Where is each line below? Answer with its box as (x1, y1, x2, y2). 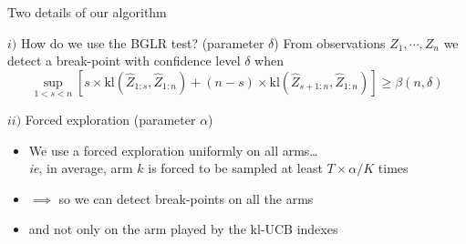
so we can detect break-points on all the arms (58, 188, 314, 208)
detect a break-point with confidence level (7, 51, 241, 70)
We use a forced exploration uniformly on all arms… (28, 140, 318, 159)
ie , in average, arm (28, 158, 133, 178)
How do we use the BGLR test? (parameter (20, 33, 264, 52)
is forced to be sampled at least (148, 158, 323, 178)
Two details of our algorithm (7, 3, 167, 21)
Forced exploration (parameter (25, 110, 196, 128)
